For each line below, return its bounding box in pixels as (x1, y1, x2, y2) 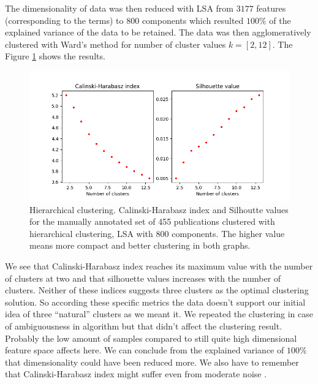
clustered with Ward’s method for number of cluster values (5, 37, 226, 50)
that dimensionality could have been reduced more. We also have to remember (5, 355, 299, 368)
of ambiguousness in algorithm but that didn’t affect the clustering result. (5, 319, 282, 332)
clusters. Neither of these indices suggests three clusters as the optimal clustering (5, 284, 309, 296)
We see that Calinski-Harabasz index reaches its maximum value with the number (5, 259, 313, 272)
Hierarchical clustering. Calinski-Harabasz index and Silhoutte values (29, 203, 289, 216)
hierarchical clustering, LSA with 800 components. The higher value (29, 227, 285, 239)
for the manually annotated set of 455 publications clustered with (29, 215, 275, 228)
